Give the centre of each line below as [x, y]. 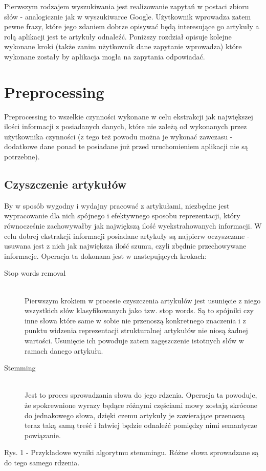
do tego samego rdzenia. [42, 462]
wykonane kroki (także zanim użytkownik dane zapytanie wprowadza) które [123, 46]
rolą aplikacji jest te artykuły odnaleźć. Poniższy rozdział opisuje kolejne [118, 36]
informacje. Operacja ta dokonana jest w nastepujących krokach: [105, 255]
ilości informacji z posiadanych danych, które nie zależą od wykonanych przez [126, 126]
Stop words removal [35, 273]
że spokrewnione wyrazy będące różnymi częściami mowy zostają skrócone [141, 405]
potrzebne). [22, 157]
